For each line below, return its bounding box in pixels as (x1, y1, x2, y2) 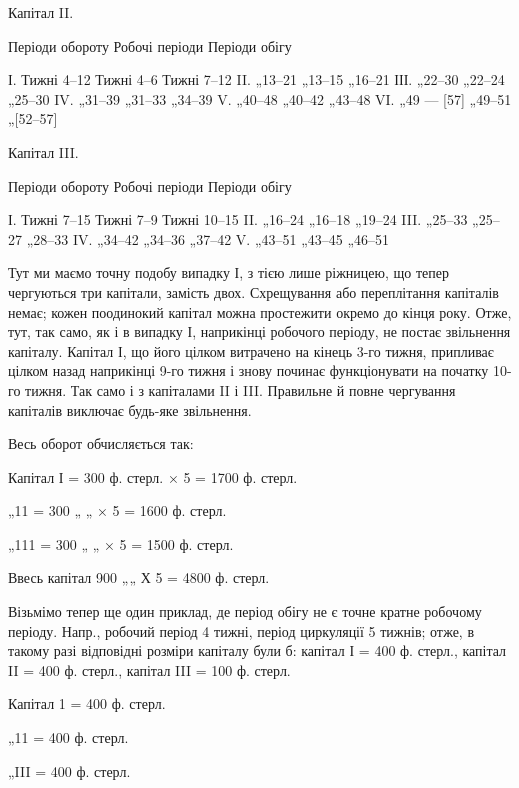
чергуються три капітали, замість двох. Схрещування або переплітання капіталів (8, 281, 499, 302)
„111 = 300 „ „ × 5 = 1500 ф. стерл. (8, 533, 234, 554)
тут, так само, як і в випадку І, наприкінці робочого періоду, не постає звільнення (8, 321, 511, 342)
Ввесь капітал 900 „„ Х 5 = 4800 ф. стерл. (8, 567, 270, 588)
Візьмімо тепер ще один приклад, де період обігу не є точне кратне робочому (8, 601, 482, 622)
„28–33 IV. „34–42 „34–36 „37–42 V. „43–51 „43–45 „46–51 (26, 228, 390, 249)
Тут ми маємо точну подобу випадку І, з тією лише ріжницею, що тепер (8, 262, 450, 283)
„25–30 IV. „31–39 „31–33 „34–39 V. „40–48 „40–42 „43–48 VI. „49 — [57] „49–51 (8, 88, 512, 109)
